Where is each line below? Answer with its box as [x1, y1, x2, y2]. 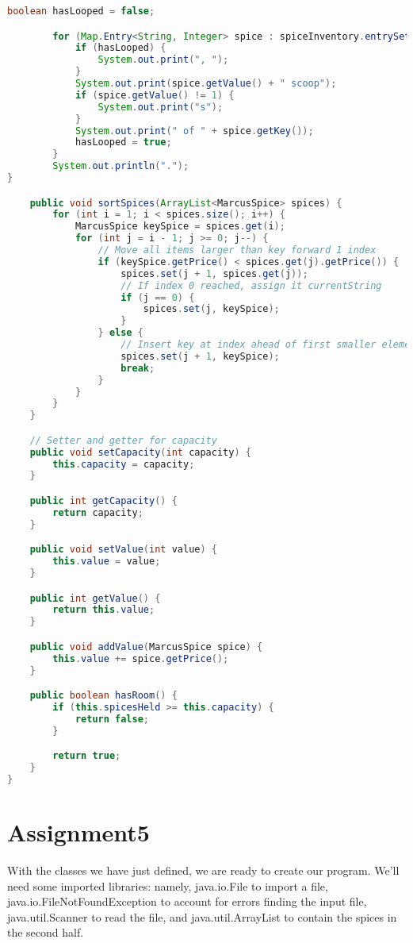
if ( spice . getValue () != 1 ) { [75, 89, 235, 101]
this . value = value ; [52, 556, 161, 568]
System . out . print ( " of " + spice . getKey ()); [75, 125, 314, 137]
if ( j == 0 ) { [120, 291, 195, 303]
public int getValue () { [29, 592, 161, 604]
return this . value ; [52, 604, 155, 616]
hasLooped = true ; [75, 137, 172, 148]
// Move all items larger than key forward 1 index [98, 244, 377, 256]
